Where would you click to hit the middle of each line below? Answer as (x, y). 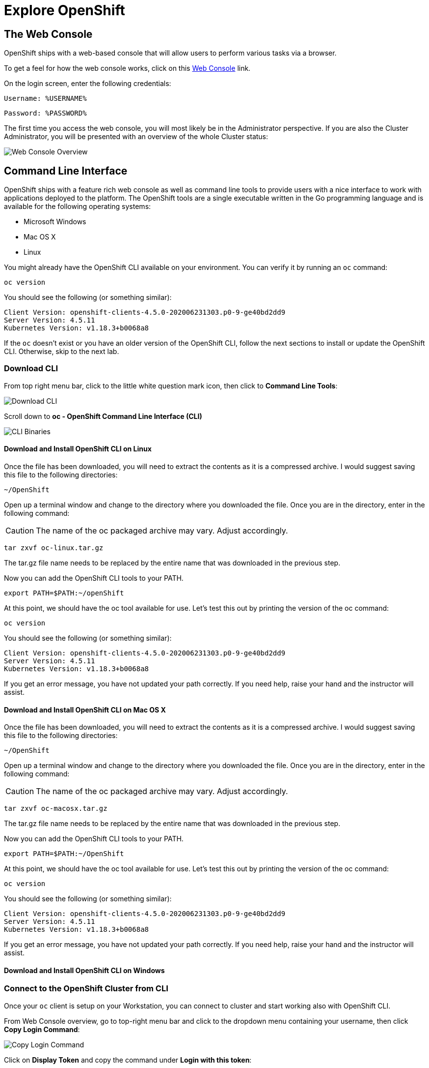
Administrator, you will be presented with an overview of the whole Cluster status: (136, 137)
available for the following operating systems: (78, 207)
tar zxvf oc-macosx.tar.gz (56, 809)
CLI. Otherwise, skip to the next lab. (62, 352)
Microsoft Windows (55, 222)
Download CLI (31, 369)
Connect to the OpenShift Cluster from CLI (86, 989)
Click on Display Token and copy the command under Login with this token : (128, 1060)
